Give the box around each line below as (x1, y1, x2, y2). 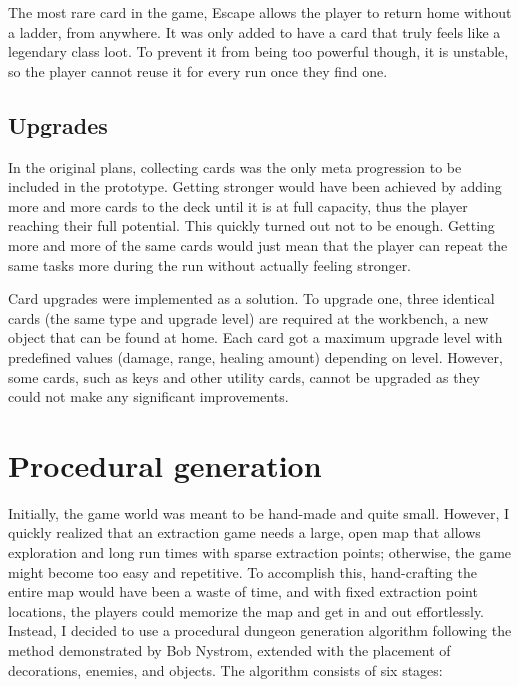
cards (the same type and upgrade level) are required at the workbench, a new (8, 307, 489, 328)
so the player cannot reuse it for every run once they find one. (8, 60, 388, 81)
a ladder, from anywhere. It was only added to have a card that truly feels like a (8, 21, 501, 42)
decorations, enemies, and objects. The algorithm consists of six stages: (8, 659, 443, 680)
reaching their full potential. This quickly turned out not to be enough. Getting (8, 215, 495, 236)
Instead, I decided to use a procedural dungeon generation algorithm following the (8, 620, 512, 641)
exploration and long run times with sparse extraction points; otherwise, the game (8, 542, 512, 563)
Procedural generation (8, 444, 322, 485)
